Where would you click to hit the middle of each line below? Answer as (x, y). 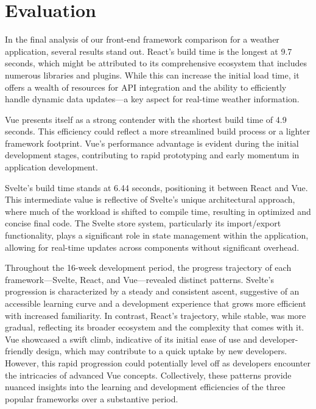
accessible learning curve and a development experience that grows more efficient (156, 303)
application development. (51, 167)
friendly (19, 351)
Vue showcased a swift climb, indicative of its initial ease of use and (131, 339)
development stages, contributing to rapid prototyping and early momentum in (152, 155)
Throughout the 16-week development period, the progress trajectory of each (148, 267)
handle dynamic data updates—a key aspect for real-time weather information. (152, 99)
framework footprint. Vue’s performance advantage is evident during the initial (152, 143)
